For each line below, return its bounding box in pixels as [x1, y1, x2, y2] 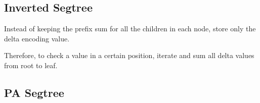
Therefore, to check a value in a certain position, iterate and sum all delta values [4, 50, 254, 61]
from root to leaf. [4, 60, 58, 70]
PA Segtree [4, 84, 64, 100]
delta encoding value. [4, 33, 70, 43]
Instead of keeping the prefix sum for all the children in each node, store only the [4, 23, 256, 34]
